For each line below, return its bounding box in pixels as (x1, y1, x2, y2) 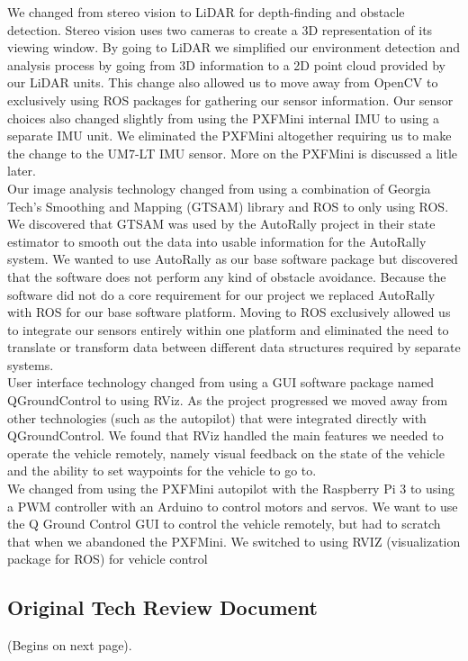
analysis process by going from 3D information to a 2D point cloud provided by (7, 55, 446, 74)
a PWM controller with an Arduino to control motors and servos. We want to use (7, 496, 458, 515)
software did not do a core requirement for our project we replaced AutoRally (7, 285, 436, 303)
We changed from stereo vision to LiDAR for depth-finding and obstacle (7, 3, 405, 21)
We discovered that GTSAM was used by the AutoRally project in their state (7, 214, 436, 233)
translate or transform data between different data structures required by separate (7, 338, 461, 357)
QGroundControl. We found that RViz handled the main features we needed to (7, 426, 444, 445)
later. (7, 161, 36, 180)
